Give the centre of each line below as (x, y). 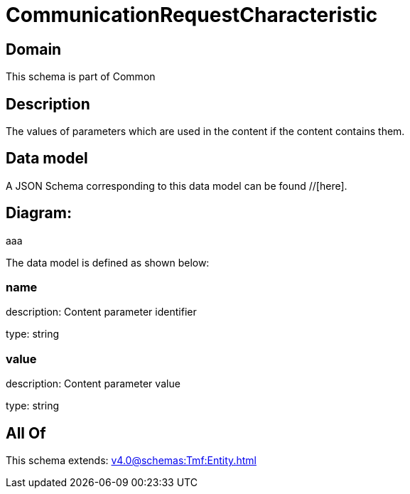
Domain (34, 49)
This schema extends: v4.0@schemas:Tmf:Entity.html (131, 461)
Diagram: (39, 213)
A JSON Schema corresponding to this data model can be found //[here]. (177, 186)
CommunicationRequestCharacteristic (192, 15)
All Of (26, 433)
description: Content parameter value (93, 384)
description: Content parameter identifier (101, 312)
